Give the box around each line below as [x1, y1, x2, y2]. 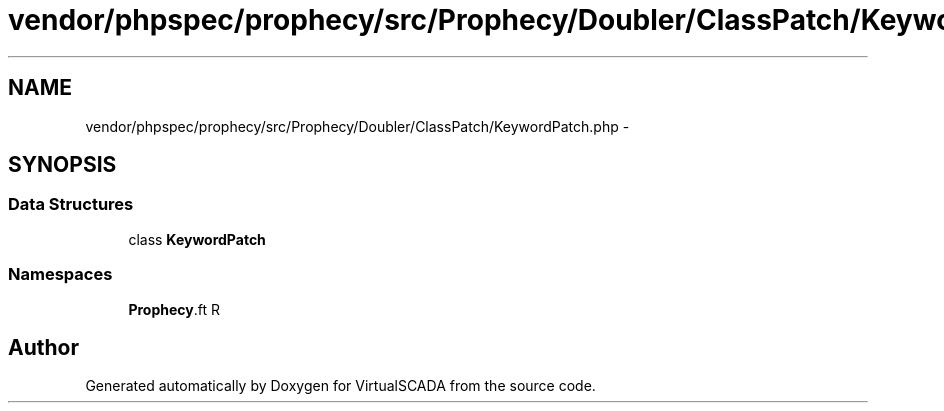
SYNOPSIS [8, 152, 117, 178]
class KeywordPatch [128, 230, 266, 248]
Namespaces [8, 264, 113, 285]
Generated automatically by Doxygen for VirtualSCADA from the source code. [85, 377, 596, 395]
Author [8, 334, 79, 360]
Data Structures [8, 194, 134, 215]
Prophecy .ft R [128, 300, 220, 318]
